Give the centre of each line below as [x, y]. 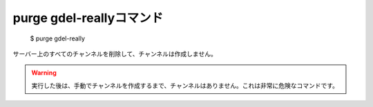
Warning [44, 73]
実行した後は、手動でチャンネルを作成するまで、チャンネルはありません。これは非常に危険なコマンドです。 [185, 85]
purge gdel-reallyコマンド [88, 18]
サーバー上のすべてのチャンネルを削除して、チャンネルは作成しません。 [115, 53]
